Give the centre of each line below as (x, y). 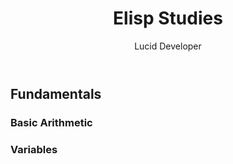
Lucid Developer (168, 46)
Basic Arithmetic (51, 122)
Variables (34, 149)
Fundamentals (56, 93)
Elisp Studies (168, 18)
